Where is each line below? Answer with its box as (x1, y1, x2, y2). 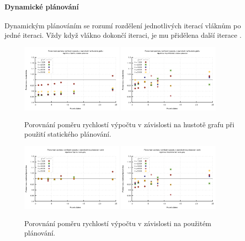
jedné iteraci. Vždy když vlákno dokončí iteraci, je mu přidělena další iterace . (4, 30, 242, 40)
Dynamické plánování (4, 1, 79, 11)
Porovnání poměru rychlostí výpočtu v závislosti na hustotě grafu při (24, 119, 235, 129)
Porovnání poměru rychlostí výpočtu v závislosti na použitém (24, 218, 212, 228)
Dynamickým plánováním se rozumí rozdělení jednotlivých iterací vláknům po (4, 20, 241, 30)
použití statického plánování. (24, 129, 112, 139)
